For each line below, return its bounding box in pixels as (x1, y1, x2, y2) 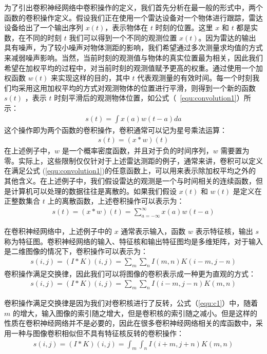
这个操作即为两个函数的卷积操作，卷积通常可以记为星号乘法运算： (4, 124, 227, 135)
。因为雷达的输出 (198, 32, 256, 43)
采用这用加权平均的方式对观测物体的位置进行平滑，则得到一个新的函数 (18, 82, 256, 93)
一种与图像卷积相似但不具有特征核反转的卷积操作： (11, 327, 184, 338)
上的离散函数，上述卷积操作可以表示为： (47, 195, 184, 206)
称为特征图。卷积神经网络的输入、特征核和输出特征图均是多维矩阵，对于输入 (4, 235, 263, 246)
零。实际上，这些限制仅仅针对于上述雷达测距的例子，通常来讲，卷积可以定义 (4, 155, 263, 166)
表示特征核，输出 (195, 226, 253, 237)
